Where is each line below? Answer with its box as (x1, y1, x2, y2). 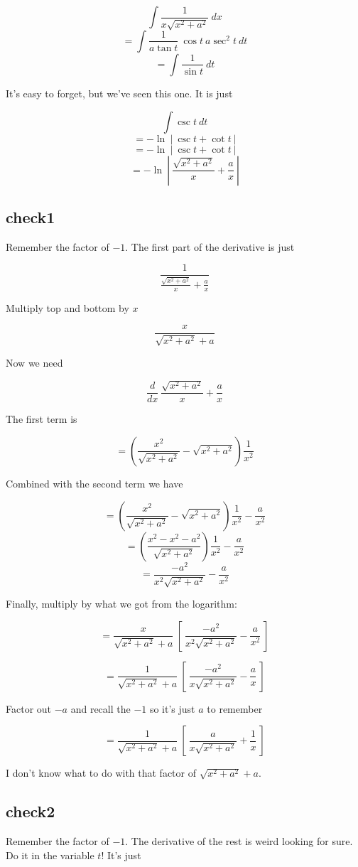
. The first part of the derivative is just (125, 239, 295, 254)
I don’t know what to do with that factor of (6, 765, 197, 780)
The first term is (6, 411, 77, 426)
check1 (6, 205, 55, 227)
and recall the (70, 701, 131, 716)
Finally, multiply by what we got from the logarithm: (6, 596, 237, 611)
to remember (207, 701, 263, 716)
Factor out (6, 701, 52, 716)
